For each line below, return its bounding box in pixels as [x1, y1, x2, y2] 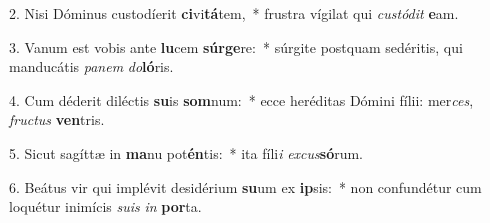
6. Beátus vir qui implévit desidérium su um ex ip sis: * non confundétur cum [9, 176, 482, 197]
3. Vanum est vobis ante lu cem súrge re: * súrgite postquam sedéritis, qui [9, 36, 463, 57]
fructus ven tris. [9, 109, 105, 130]
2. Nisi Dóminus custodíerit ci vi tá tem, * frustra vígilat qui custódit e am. [9, 3, 459, 23]
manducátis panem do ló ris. [9, 56, 174, 77]
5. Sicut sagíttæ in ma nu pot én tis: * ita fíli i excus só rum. [9, 142, 364, 163]
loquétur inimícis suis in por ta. [9, 196, 202, 217]
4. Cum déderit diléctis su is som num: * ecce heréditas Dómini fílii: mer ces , [9, 89, 474, 110]
